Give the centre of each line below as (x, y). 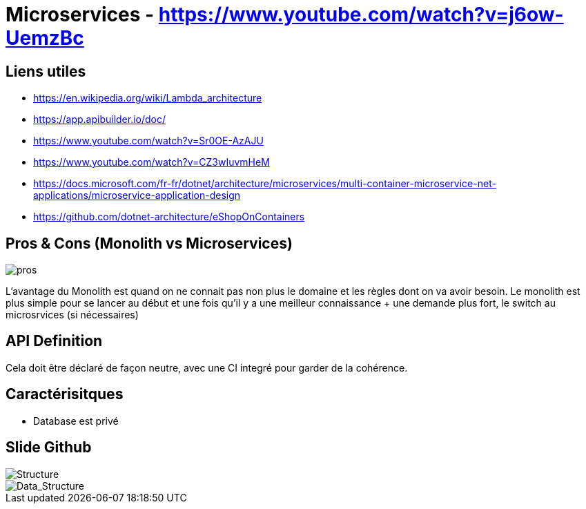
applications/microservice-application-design (137, 195)
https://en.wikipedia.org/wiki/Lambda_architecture (148, 98)
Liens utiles (46, 71)
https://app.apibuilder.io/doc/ (100, 119)
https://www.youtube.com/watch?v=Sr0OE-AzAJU (148, 141)
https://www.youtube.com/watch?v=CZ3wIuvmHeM (152, 162)
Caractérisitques (65, 394)
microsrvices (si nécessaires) (72, 315)
